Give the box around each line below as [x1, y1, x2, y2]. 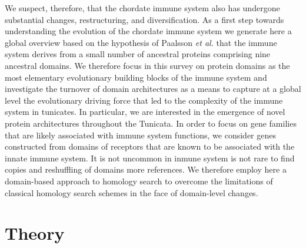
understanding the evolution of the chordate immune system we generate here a [5, 25, 292, 37]
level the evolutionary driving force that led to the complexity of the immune [5, 94, 283, 106]
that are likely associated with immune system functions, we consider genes [5, 128, 277, 141]
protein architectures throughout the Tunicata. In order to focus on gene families [5, 117, 297, 129]
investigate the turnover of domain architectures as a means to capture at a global [5, 82, 301, 95]
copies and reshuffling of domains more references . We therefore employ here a [5, 163, 287, 176]
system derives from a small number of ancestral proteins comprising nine [5, 48, 271, 60]
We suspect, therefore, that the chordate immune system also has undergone [5, 2, 280, 14]
